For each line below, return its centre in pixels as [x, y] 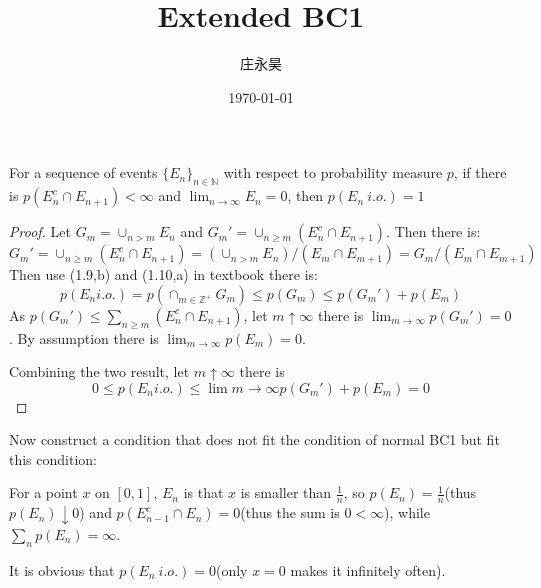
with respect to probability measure [333, 172]
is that [203, 492]
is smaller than [286, 492]
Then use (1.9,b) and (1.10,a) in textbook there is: [163, 274]
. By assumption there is [84, 337]
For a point [43, 492]
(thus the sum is [290, 512]
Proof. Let [40, 231]
